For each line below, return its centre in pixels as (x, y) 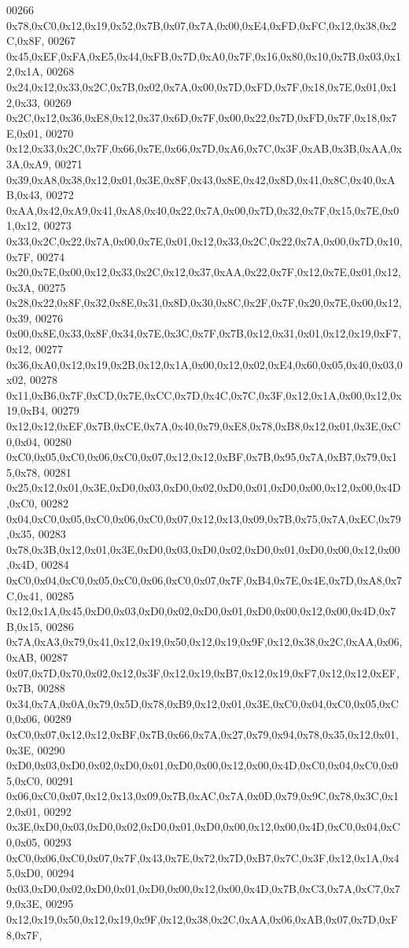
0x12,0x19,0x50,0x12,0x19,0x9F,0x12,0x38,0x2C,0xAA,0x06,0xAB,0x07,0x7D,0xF (202, 919)
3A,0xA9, (29, 163)
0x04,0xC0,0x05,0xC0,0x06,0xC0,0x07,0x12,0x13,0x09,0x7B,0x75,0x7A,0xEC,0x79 (204, 518)
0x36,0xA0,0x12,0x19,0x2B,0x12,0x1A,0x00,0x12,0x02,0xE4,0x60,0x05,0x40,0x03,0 (204, 364)
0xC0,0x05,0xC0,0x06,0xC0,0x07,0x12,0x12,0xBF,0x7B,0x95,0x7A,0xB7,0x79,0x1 (202, 457)
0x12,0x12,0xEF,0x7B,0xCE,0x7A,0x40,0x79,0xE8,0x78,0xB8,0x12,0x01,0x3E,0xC (204, 426)
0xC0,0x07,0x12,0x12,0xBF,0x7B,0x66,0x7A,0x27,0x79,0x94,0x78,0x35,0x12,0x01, (203, 734)
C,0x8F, (26, 41)
